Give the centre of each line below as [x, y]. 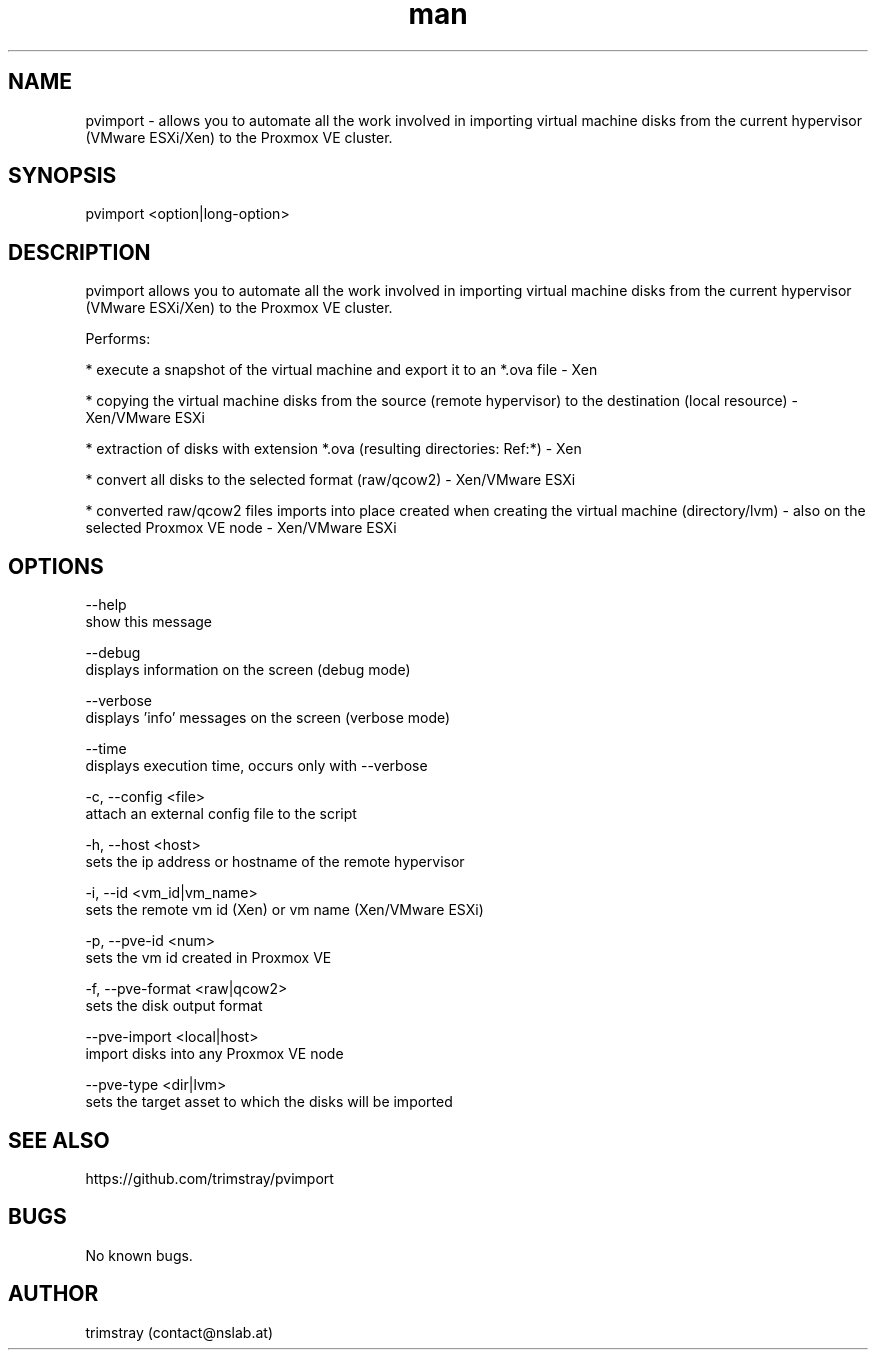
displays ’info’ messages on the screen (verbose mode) [268, 718]
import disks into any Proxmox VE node [214, 1054]
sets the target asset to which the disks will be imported [269, 1102]
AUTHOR [53, 1294]
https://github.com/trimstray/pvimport [209, 1178]
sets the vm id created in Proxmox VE [208, 958]
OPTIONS [56, 566]
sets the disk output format [174, 1006]
